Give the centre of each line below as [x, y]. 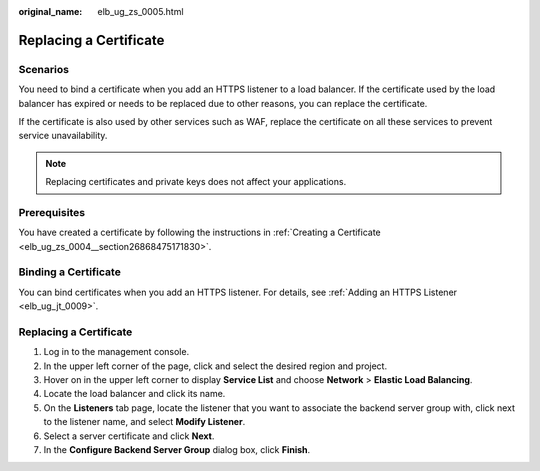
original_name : [50, 11]
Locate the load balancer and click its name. [134, 394]
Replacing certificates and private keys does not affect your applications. [196, 182]
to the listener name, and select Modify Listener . [144, 422]
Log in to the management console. [116, 352]
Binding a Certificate [70, 272]
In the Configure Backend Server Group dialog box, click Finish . [177, 450]
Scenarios [44, 69]
